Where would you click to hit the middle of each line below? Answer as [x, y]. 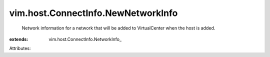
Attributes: [20, 48]
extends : [19, 39]
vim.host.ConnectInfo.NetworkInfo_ [85, 39]
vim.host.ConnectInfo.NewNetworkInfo [93, 13]
